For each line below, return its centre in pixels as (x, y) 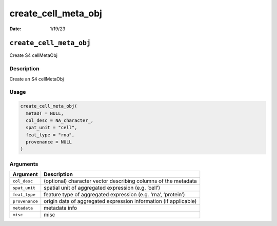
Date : (15, 29)
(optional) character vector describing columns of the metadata (120, 181)
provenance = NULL (49, 142)
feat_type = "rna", (50, 135)
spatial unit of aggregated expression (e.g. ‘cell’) (102, 188)
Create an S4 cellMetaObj (37, 79)
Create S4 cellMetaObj (33, 55)
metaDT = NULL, (45, 113)
